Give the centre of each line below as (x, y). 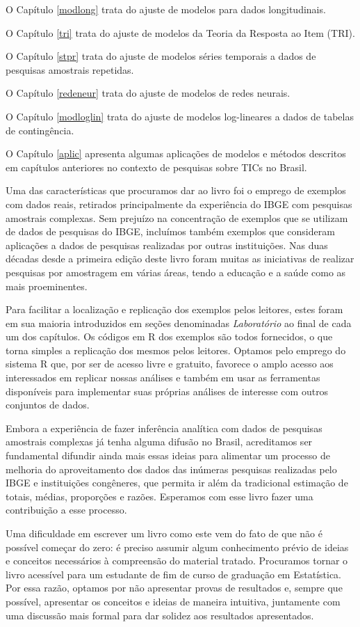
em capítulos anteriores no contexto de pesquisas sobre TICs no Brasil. (156, 167)
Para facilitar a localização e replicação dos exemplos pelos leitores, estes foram (174, 309)
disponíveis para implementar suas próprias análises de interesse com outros (167, 391)
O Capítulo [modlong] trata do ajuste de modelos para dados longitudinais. (166, 9)
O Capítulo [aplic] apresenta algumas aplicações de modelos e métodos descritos (176, 153)
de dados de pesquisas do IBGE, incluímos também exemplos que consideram (170, 231)
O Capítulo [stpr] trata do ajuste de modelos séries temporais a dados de (161, 56)
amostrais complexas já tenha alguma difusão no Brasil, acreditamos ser (159, 442)
